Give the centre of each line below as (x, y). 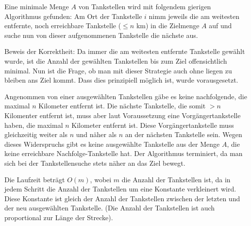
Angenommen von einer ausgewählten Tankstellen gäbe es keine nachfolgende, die (126, 96)
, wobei (101, 179)
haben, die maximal (34, 125)
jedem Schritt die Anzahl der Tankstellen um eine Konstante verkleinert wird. (120, 189)
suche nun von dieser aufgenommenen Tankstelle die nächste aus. (101, 35)
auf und (220, 26)
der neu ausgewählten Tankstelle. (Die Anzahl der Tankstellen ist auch (110, 208)
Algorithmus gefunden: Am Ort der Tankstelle (73, 16)
